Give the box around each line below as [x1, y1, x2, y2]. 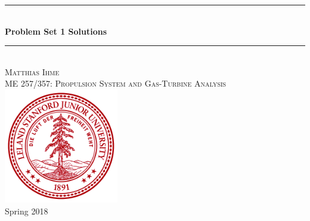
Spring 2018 [5, 204, 48, 217]
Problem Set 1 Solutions [5, 24, 107, 37]
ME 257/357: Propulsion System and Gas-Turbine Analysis [5, 77, 227, 90]
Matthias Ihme [5, 65, 60, 78]
